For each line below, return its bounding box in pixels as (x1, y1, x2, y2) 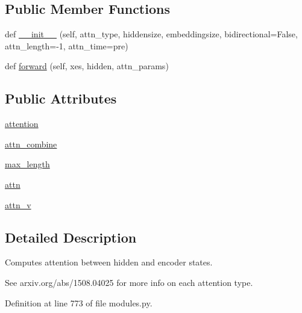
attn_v (5, 198, 31, 211)
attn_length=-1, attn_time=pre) (5, 39, 128, 52)
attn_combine (5, 137, 57, 150)
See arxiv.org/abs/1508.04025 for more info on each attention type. (5, 276, 253, 288)
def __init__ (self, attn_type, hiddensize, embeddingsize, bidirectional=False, (5, 28, 298, 40)
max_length (5, 158, 50, 170)
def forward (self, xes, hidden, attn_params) (5, 60, 169, 72)
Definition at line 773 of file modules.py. (5, 296, 153, 309)
